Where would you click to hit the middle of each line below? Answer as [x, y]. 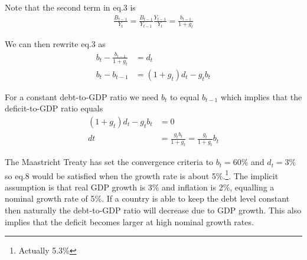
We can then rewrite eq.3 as [55, 44]
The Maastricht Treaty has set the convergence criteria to [109, 162]
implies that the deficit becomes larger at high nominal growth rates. [129, 221]
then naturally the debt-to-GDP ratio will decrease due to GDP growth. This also [153, 210]
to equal [184, 96]
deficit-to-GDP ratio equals [54, 108]
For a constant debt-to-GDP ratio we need [82, 96]
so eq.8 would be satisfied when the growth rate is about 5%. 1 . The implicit [142, 175]
